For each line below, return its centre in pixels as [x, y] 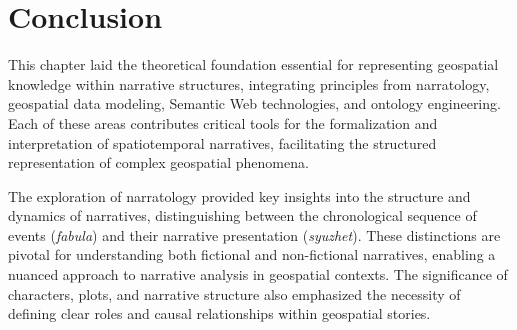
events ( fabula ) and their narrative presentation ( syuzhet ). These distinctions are [254, 234]
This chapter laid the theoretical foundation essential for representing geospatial [253, 64]
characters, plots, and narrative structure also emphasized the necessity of [234, 293]
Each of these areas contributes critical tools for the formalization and [223, 122]
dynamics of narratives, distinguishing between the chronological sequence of [242, 215]
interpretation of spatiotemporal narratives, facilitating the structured [222, 142]
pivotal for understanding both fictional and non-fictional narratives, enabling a [252, 254]
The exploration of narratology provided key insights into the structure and [239, 195]
